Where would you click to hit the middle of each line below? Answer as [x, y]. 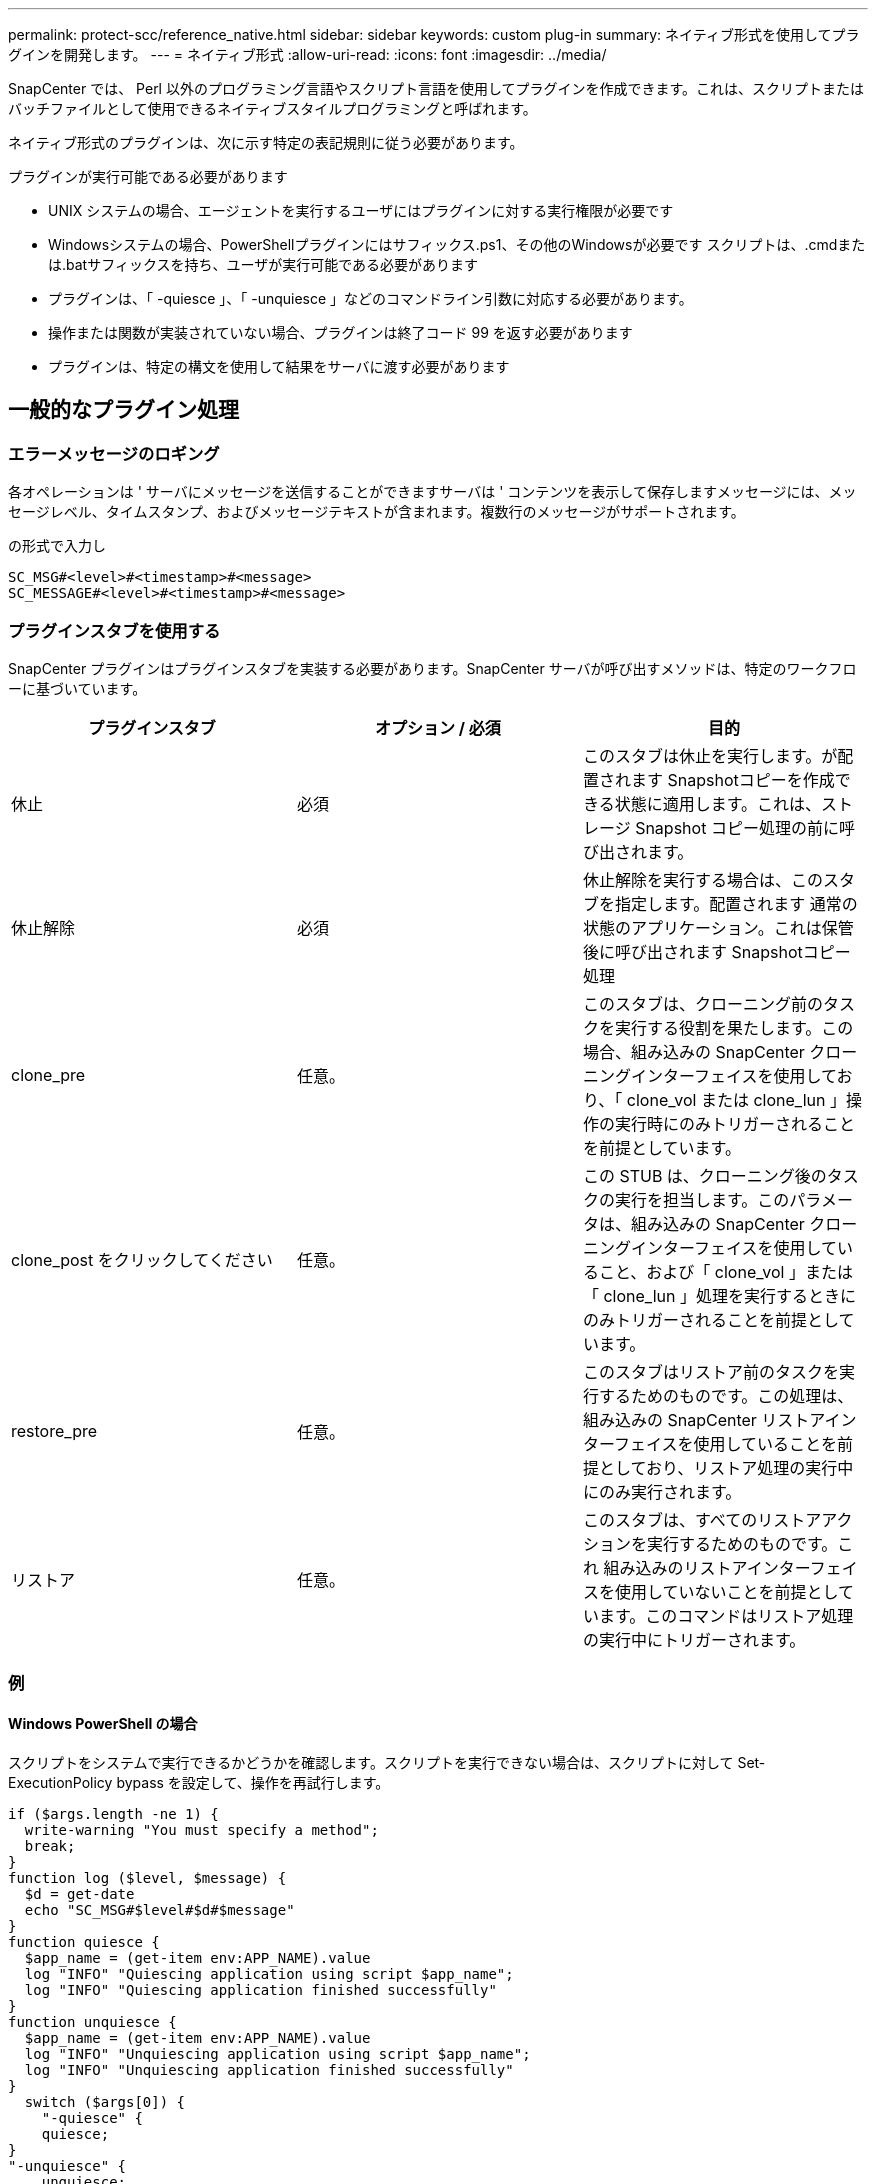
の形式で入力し [57, 546]
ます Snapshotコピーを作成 [732, 779]
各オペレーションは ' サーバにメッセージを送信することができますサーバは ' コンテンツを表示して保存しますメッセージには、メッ [432, 492]
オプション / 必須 [438, 727]
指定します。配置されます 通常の [736, 903]
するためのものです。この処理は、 [726, 1395]
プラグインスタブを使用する [114, 630]
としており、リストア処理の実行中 [726, 1467]
